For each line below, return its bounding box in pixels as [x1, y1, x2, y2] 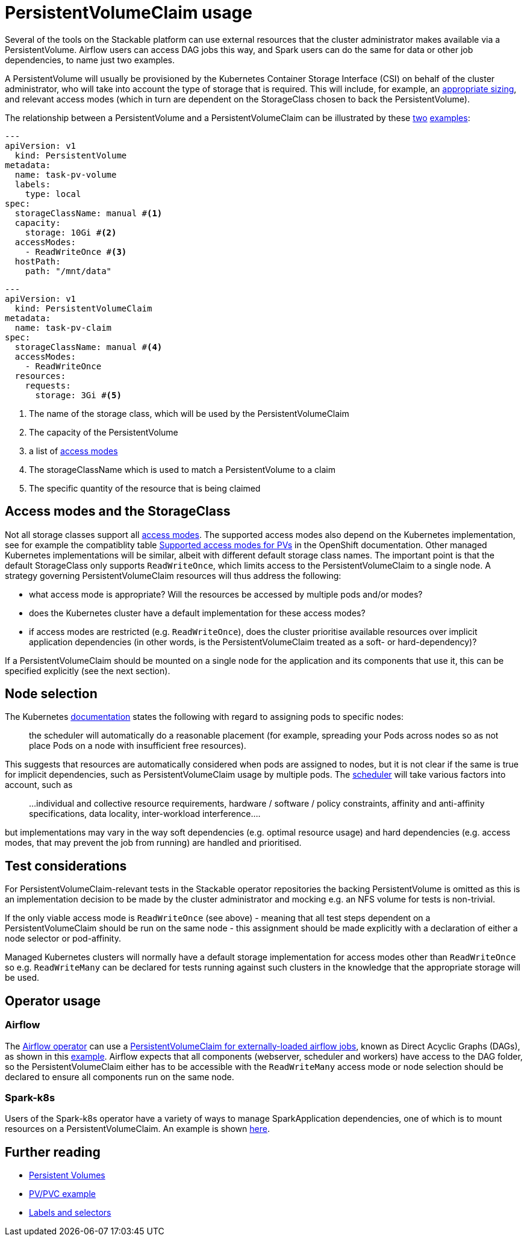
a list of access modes [29, 445, 118, 456]
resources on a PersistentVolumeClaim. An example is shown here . [5, 1124, 270, 1134]
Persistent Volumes [29, 1170, 105, 1181]
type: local [25, 189, 81, 199]
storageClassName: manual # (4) [14, 342, 163, 352]
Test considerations [5, 858, 127, 874]
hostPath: [14, 256, 61, 266]
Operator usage [5, 993, 101, 1008]
